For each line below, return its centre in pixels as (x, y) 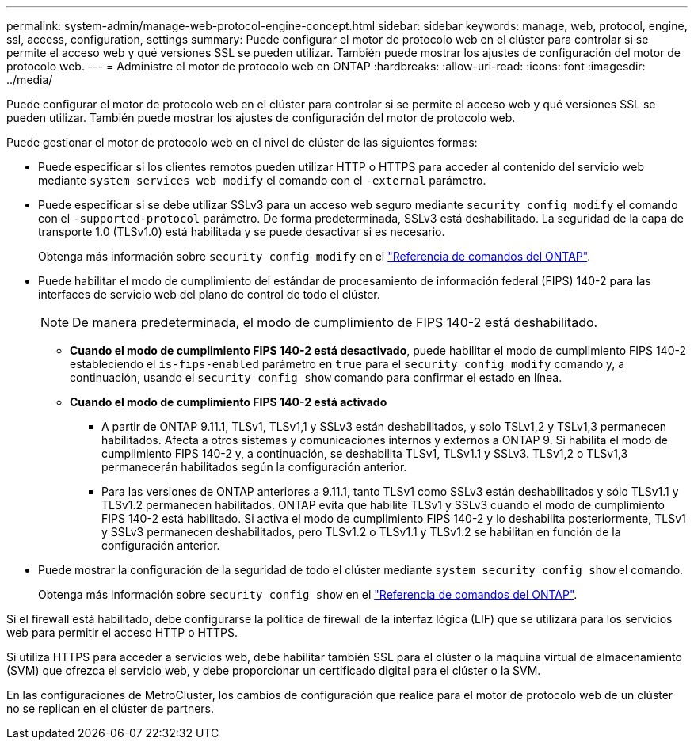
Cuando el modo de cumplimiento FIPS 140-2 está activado (229, 402)
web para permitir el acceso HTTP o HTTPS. (122, 632)
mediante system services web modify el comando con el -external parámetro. (262, 180)
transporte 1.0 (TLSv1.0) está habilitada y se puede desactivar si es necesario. (242, 232)
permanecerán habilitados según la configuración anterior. (254, 467)
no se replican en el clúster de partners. (111, 708)
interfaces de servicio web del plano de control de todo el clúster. (209, 294)
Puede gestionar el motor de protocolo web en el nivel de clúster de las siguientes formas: (242, 142)
